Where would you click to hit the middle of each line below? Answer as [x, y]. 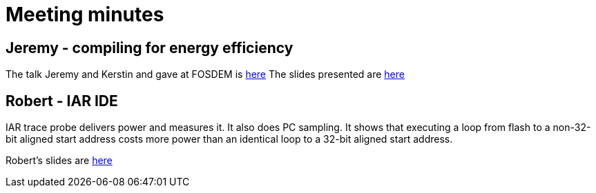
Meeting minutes [85, 14]
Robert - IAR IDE [62, 101]
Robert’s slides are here [59, 161]
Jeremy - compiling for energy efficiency [150, 48]
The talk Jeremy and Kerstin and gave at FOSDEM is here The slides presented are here [205, 74]
